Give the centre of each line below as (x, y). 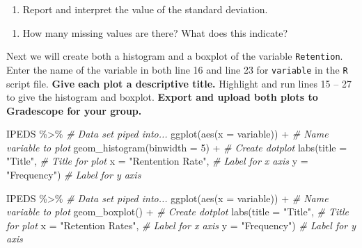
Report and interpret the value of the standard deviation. (145, 9)
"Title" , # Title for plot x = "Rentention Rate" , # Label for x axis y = (157, 161)
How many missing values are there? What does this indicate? (155, 32)
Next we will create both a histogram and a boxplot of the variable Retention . (175, 56)
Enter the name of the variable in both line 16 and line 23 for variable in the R (177, 69)
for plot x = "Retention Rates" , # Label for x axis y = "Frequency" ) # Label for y (181, 225)
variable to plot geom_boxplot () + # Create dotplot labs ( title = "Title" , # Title (178, 212)
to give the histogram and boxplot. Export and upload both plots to (162, 97)
